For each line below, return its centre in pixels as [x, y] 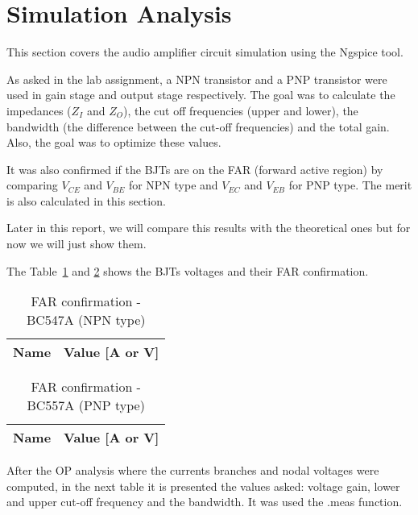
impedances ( [39, 110]
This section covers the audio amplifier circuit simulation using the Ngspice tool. [205, 52]
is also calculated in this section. [86, 200]
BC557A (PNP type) [86, 405]
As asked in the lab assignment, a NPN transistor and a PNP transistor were [197, 79]
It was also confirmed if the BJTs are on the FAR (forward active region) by [195, 169]
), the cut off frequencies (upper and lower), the [240, 110]
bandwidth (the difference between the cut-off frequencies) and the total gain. [198, 126]
